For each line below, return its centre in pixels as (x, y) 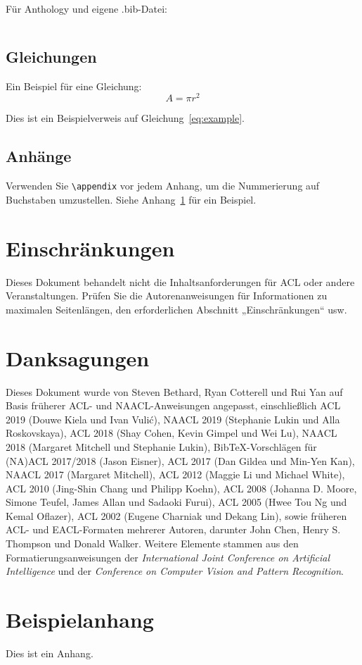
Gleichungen (51, 56)
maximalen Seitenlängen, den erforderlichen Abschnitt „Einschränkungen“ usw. (176, 309)
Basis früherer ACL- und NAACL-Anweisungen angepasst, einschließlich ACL (173, 405)
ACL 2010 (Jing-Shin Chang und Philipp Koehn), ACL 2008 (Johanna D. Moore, (181, 488)
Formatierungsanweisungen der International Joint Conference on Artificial (168, 557)
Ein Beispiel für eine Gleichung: (74, 86)
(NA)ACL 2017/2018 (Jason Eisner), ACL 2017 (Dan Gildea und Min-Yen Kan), (180, 460)
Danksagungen (78, 358)
